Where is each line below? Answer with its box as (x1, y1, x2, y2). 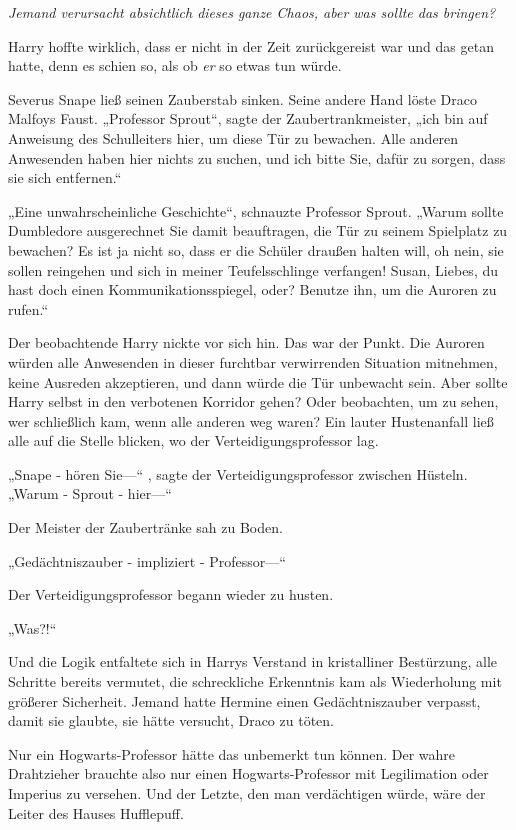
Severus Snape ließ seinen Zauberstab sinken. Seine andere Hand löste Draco (8, 88, 477, 109)
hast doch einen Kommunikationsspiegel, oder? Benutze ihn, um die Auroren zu (8, 279, 497, 300)
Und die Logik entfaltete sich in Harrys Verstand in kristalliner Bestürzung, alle (8, 651, 498, 672)
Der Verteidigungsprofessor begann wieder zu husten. (8, 584, 334, 605)
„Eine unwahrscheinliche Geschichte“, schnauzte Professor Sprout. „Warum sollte (8, 200, 504, 221)
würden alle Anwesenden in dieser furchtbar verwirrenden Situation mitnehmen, (8, 351, 498, 372)
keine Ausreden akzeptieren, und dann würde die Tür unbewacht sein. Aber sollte (8, 371, 508, 392)
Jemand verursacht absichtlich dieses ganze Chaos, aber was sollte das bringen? (8, 2, 496, 22)
